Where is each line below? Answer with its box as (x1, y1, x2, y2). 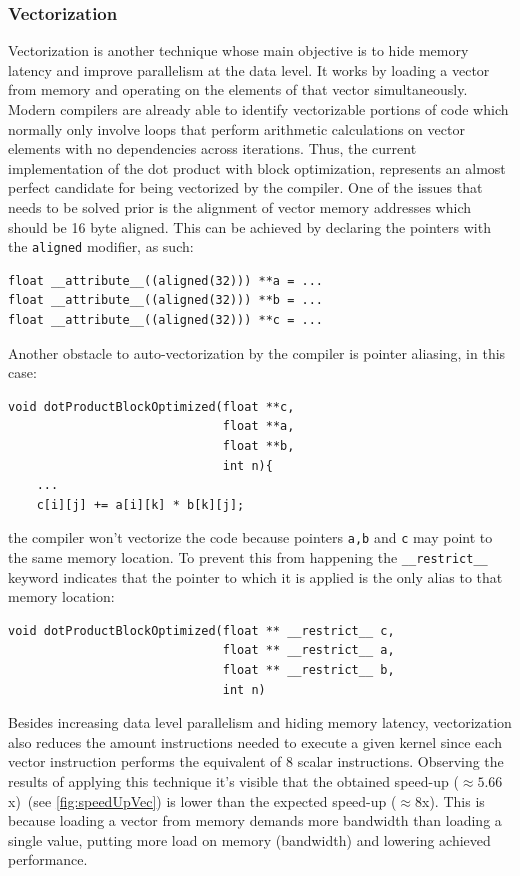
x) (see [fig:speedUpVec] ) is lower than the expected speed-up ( (8, 790, 397, 811)
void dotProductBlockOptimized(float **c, (8, 399, 295, 414)
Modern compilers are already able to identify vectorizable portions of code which (8, 99, 509, 119)
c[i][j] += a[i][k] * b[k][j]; (36, 497, 245, 512)
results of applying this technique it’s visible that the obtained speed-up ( (8, 771, 459, 791)
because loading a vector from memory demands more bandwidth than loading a (8, 810, 502, 831)
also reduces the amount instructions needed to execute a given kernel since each (8, 731, 502, 752)
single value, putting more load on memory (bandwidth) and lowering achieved (8, 829, 491, 850)
